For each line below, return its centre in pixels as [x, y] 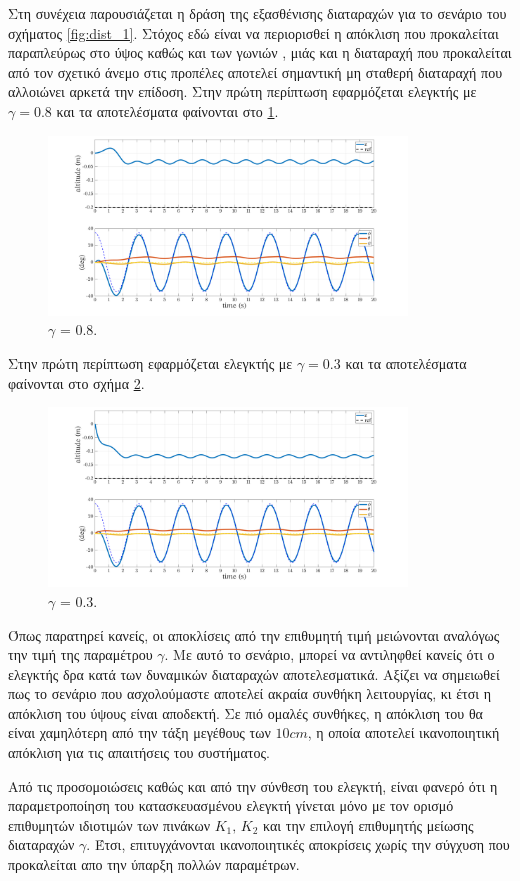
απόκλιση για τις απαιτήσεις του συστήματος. [139, 752]
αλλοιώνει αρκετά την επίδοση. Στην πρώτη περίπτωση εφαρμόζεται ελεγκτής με [242, 91]
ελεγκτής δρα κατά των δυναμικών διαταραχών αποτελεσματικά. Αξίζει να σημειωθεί [254, 673]
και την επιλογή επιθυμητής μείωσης [368, 824]
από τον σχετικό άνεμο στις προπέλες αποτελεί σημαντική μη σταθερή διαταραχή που [255, 71]
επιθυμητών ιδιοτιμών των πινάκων [109, 824]
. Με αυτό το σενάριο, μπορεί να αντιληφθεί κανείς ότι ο [329, 654]
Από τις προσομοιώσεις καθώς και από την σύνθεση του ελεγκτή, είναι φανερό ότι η [253, 785]
